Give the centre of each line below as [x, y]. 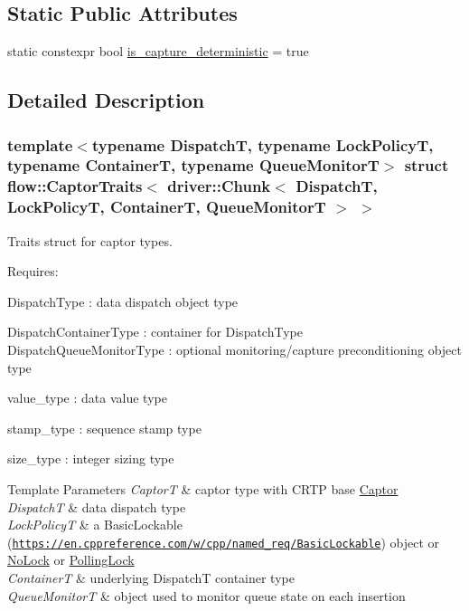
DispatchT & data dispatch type [97, 506]
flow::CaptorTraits [75, 186]
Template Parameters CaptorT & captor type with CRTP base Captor [203, 488]
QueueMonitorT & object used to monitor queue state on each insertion [206, 595]
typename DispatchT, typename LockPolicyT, [263, 144]
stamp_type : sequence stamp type [104, 428]
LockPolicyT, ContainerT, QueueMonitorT [167, 207]
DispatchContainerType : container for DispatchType [155, 332]
